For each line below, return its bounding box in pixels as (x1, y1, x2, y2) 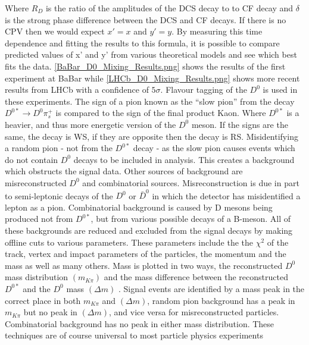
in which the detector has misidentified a (152, 189, 301, 202)
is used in (263, 83, 298, 96)
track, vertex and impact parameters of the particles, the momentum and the (5, 247, 286, 260)
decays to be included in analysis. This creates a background (73, 153, 295, 165)
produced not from (5, 212, 73, 225)
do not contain (5, 153, 58, 165)
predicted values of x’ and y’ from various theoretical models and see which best (5, 48, 297, 61)
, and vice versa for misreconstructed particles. (109, 306, 279, 318)
